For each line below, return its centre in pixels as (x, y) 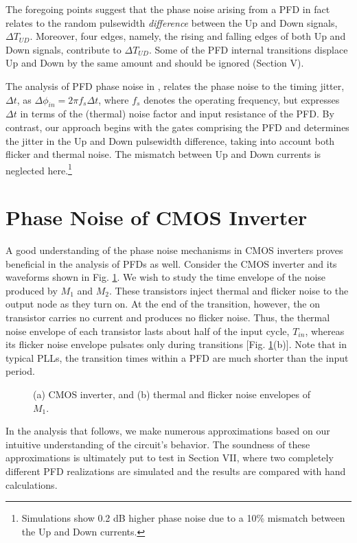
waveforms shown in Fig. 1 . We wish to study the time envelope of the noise (166, 277)
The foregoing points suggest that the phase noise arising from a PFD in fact (168, 9)
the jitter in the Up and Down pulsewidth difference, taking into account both (170, 140)
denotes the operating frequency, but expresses (242, 99)
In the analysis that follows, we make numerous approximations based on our (168, 431)
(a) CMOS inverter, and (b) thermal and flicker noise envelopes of (172, 394)
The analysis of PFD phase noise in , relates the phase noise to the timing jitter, (175, 85)
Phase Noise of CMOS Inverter (157, 217)
